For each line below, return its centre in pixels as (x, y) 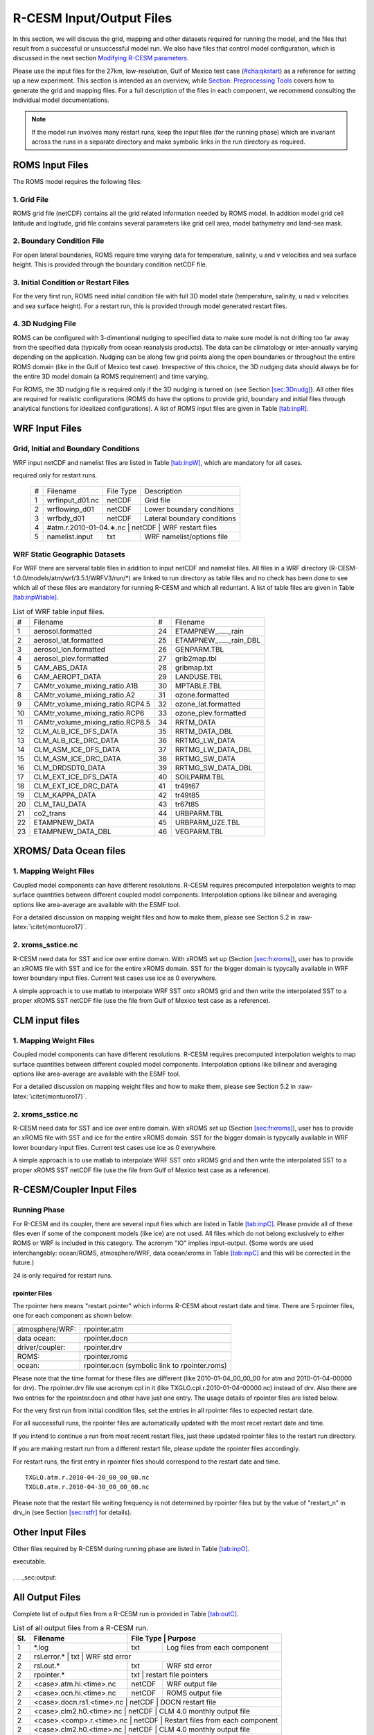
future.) (24, 1262)
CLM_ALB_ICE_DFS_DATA (76, 731)
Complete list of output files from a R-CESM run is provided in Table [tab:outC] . (126, 1614)
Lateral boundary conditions (190, 518)
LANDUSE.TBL (199, 677)
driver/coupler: (41, 1347)
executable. (29, 1561)
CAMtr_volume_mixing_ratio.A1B (86, 686)
